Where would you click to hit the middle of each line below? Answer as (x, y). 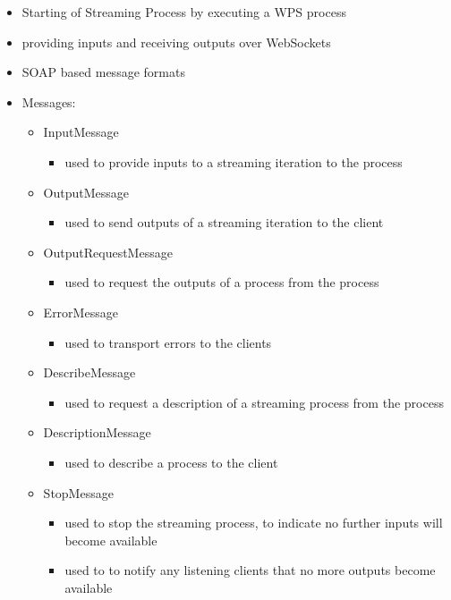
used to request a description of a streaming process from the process (254, 402)
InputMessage (81, 132)
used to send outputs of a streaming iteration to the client (224, 222)
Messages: (49, 101)
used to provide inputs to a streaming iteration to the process (234, 161)
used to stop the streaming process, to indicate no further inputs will (254, 523)
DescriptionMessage (97, 432)
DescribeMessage (89, 372)
